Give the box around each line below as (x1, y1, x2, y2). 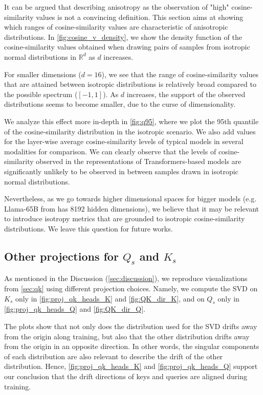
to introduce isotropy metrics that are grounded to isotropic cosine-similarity (4, 213, 245, 224)
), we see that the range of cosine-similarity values (101, 68, 258, 79)
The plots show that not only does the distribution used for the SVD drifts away (4, 321, 257, 332)
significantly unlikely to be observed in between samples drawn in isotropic (4, 166, 238, 176)
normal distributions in (4, 51, 77, 62)
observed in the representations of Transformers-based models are (36, 156, 242, 167)
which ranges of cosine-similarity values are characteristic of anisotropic (4, 21, 228, 32)
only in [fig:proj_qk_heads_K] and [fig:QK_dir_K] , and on (15, 293, 205, 304)
